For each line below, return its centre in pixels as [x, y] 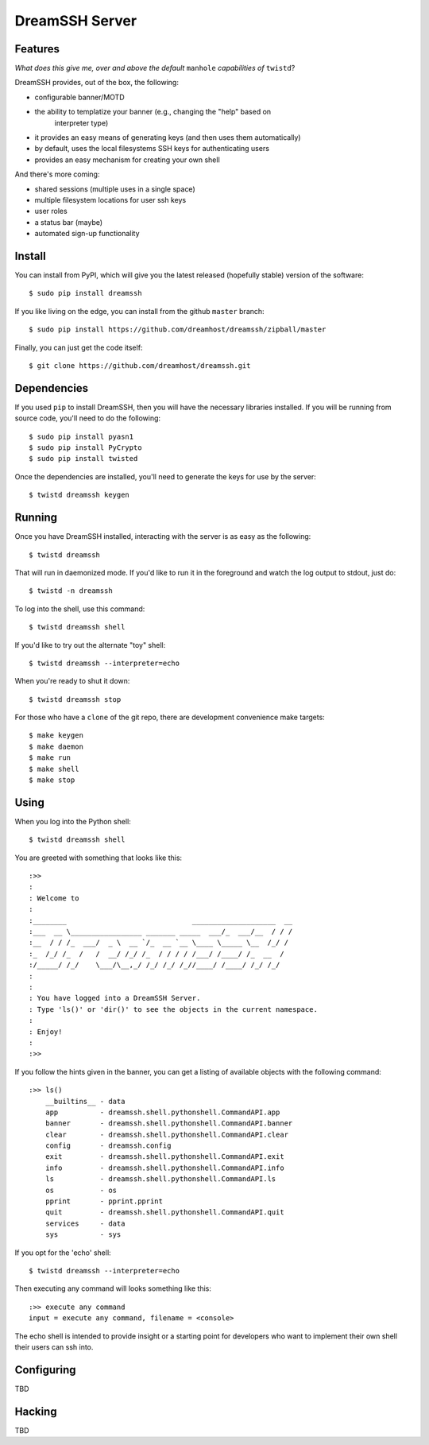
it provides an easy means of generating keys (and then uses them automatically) [168, 138]
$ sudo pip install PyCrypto [85, 448]
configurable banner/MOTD [79, 97]
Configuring [45, 1370]
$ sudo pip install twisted [83, 459]
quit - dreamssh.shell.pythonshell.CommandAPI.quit [165, 1213]
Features [37, 49]
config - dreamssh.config [108, 1146]
